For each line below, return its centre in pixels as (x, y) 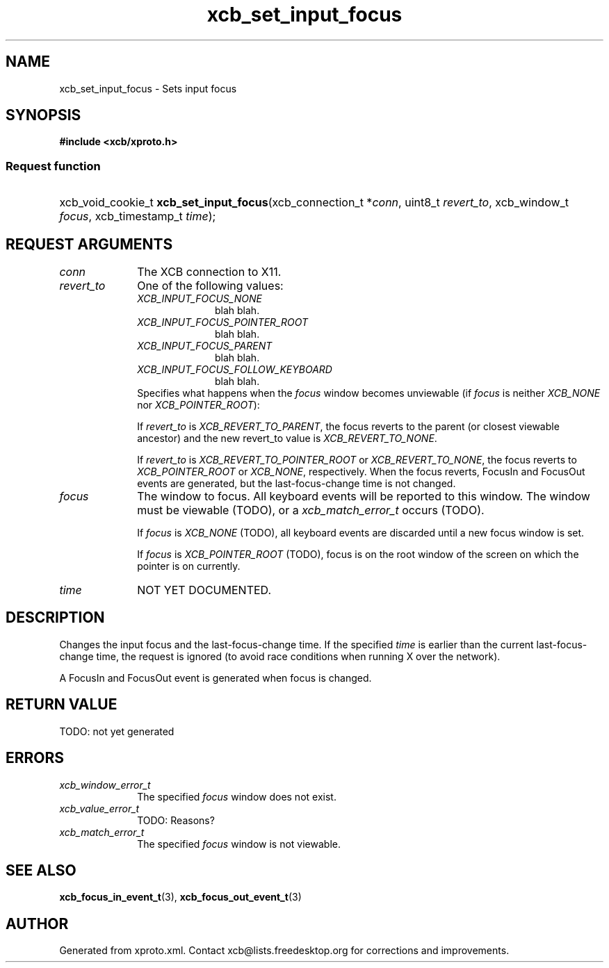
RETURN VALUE (62, 705)
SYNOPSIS (43, 115)
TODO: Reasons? (176, 820)
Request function (53, 166)
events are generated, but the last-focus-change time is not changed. (297, 484)
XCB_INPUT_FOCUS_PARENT (205, 346)
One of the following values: (210, 286)
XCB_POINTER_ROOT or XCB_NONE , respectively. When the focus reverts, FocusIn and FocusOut (361, 472)
